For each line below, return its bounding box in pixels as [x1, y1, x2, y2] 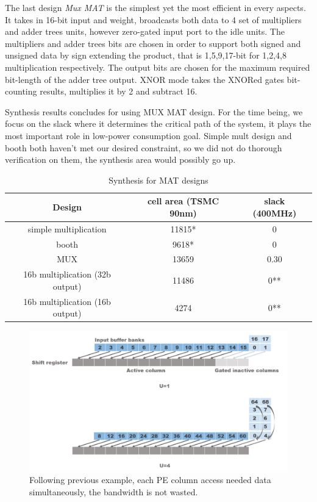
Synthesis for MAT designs [109, 173, 208, 186]
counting [5, 85, 37, 98]
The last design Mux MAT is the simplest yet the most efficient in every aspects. [5, 1, 306, 13]
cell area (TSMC [147, 195, 219, 207]
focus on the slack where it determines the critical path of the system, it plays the [5, 117, 312, 130]
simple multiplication [27, 222, 107, 235]
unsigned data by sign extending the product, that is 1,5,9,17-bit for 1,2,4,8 [5, 49, 287, 62]
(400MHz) [252, 206, 297, 219]
